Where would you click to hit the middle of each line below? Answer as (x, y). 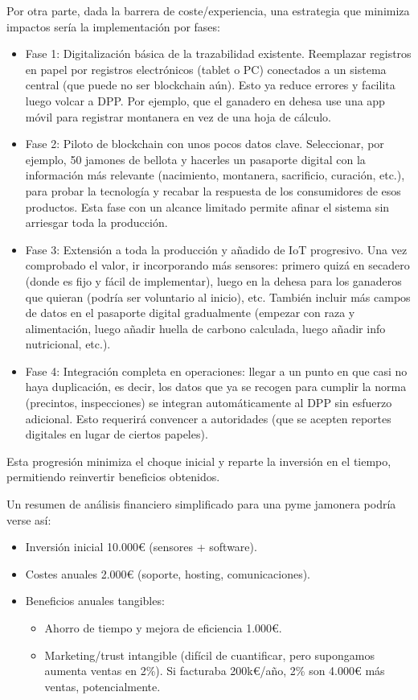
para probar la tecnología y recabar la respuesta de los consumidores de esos (213, 190)
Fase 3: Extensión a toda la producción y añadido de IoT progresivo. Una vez (216, 249)
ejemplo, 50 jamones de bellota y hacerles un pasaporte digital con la (195, 159)
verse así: (29, 519)
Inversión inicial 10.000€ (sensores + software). (141, 547)
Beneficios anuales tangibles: (95, 601)
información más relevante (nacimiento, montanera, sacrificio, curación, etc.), (215, 175)
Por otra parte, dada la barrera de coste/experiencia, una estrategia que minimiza (208, 10)
